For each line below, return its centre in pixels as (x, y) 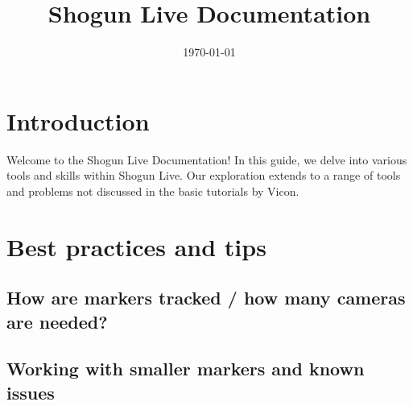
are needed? (57, 321)
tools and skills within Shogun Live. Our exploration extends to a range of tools (204, 175)
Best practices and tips (136, 246)
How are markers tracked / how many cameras (206, 298)
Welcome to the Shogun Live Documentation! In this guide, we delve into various (207, 159)
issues (31, 392)
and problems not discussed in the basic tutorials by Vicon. (153, 191)
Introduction (78, 120)
